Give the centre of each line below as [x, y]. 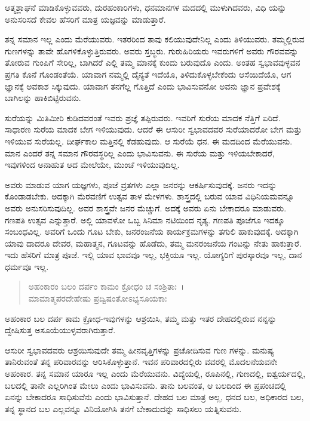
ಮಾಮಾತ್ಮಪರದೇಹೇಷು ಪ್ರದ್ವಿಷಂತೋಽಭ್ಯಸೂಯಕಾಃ [98, 298]
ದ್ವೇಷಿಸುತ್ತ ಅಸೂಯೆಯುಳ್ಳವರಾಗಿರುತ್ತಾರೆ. [60, 330]
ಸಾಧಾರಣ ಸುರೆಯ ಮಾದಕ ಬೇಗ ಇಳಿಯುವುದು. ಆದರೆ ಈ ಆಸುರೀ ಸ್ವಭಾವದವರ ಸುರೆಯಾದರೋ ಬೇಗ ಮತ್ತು [154, 129]
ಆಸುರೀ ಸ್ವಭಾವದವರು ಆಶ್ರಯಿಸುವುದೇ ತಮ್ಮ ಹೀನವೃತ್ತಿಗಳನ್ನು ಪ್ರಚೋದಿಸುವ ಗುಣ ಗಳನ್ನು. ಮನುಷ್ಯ [139, 350]
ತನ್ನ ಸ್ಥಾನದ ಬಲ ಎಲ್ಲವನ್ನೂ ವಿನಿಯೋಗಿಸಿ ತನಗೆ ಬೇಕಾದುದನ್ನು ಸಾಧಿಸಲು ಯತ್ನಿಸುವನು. [123, 408]
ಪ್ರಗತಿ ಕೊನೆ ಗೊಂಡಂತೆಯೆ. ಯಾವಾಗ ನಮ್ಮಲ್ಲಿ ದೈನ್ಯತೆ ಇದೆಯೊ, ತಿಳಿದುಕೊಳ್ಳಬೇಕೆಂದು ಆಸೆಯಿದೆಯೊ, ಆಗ [148, 74]
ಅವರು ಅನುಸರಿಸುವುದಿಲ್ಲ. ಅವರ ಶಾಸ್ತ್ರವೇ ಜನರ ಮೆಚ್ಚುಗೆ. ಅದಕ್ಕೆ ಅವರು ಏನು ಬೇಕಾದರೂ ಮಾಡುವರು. [146, 208]
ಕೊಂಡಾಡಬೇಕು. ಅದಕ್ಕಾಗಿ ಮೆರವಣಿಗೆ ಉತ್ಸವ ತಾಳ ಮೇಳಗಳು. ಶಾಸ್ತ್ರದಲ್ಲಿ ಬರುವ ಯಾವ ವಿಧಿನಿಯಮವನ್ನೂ [150, 196]
